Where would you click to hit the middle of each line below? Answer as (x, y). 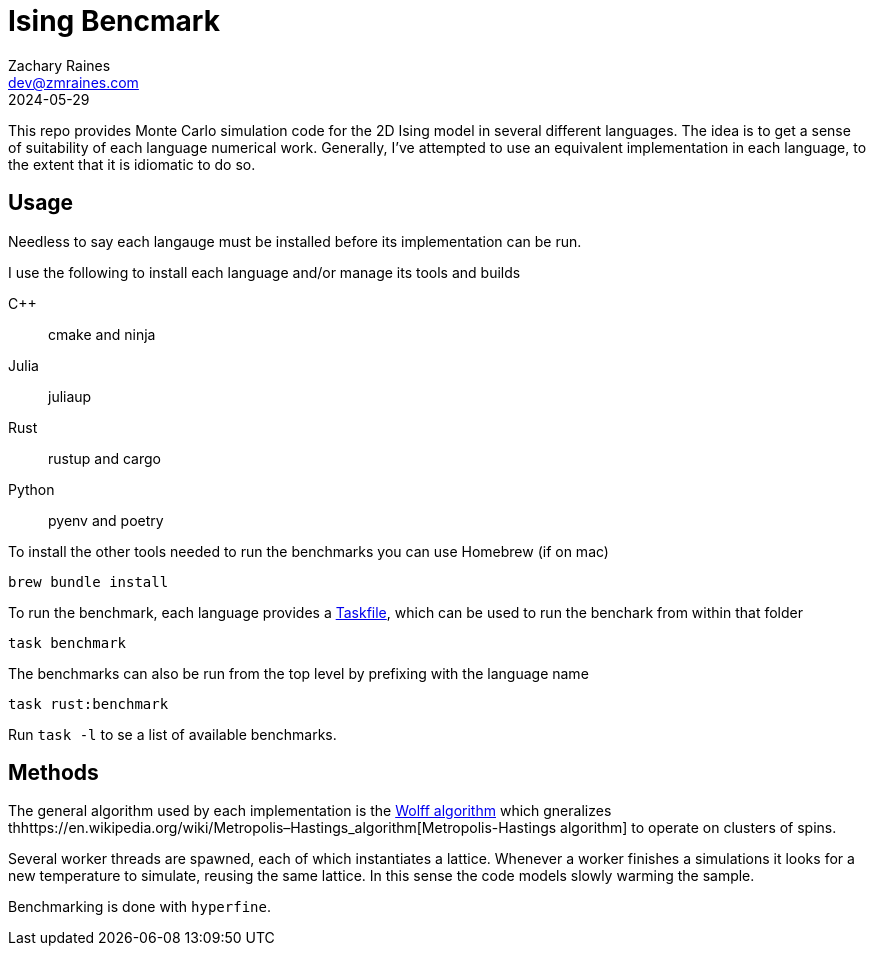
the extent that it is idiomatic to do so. (132, 164)
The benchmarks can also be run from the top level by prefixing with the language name (298, 673)
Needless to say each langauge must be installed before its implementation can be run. (295, 241)
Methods (53, 773)
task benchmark (67, 642)
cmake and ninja (102, 334)
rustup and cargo (104, 458)
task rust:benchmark (88, 703)
